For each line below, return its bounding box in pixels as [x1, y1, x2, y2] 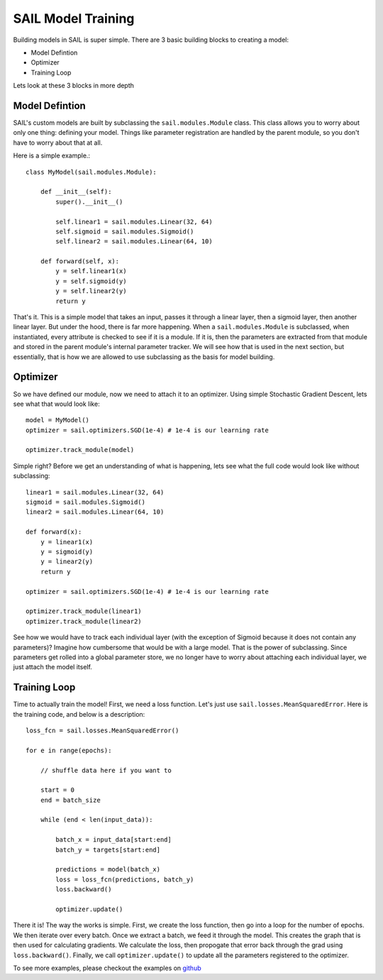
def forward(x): [26, 528, 82, 536]
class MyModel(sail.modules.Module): [26, 167, 157, 176]
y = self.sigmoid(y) [55, 277, 127, 285]
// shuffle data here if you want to [40, 766, 172, 774]
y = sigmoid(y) [40, 547, 94, 556]
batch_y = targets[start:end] [55, 845, 161, 854]
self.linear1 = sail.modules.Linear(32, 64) [55, 217, 213, 226]
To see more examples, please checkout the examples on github [13, 964, 201, 972]
